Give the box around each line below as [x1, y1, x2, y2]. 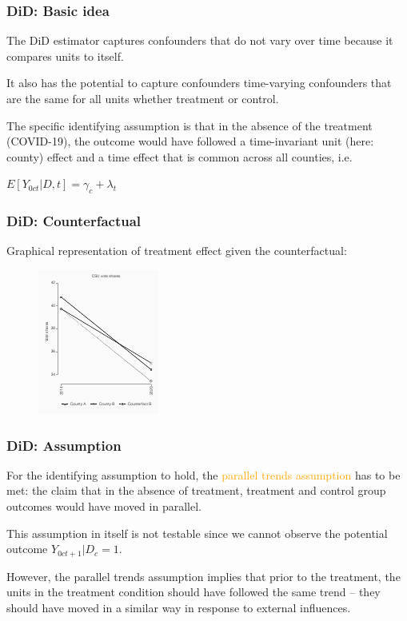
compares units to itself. [6, 47, 124, 64]
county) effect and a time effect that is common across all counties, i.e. [6, 148, 353, 165]
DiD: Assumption [6, 435, 122, 455]
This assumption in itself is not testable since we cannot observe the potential [6, 524, 388, 541]
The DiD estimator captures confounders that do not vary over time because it [6, 32, 393, 49]
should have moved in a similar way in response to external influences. [6, 599, 351, 615]
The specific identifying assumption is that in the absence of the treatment [6, 117, 373, 133]
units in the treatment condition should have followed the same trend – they [6, 583, 381, 600]
